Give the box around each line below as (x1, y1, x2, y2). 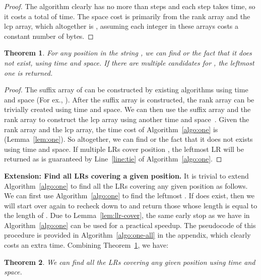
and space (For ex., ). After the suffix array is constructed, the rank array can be (4, 94, 254, 104)
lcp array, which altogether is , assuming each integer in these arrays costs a (4, 21, 239, 31)
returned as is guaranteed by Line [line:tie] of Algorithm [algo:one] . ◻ (4, 153, 222, 164)
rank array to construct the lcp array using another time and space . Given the (4, 114, 249, 124)
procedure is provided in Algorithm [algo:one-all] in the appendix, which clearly (4, 230, 251, 240)
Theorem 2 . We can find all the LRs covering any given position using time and (4, 256, 255, 267)
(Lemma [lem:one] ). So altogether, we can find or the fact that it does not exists (4, 134, 253, 144)
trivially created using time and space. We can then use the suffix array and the (4, 104, 251, 115)
